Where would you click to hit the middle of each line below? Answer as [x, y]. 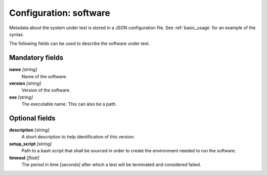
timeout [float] [24, 158]
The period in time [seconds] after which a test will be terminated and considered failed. [111, 165]
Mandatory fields [36, 58]
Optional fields [32, 118]
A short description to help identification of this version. [78, 137]
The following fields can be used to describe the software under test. [80, 44]
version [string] [25, 84]
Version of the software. [46, 90]
